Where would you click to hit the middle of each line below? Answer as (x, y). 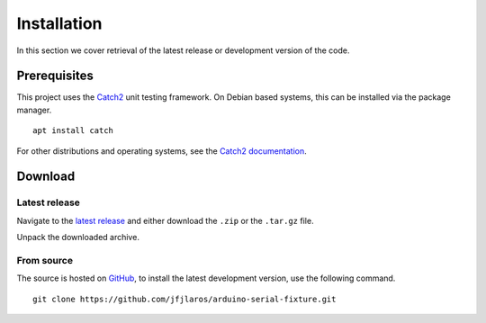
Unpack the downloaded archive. (78, 238)
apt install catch (73, 131)
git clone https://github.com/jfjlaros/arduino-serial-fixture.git (184, 299)
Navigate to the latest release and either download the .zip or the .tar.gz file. (165, 220)
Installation (59, 23)
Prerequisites (55, 76)
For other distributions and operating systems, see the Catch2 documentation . (162, 151)
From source (45, 260)
